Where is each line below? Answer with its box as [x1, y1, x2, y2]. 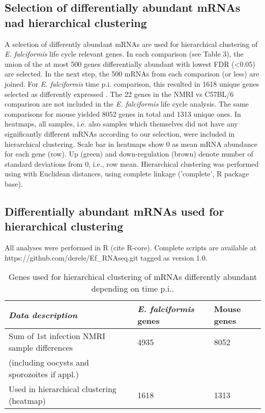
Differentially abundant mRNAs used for [5, 203, 224, 219]
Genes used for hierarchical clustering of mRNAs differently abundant [8, 271, 257, 283]
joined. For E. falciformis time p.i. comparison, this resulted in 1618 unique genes [5, 78, 259, 89]
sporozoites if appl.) [9, 368, 79, 380]
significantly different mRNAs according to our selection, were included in [5, 128, 235, 139]
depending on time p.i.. [91, 282, 174, 295]
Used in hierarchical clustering [9, 383, 116, 395]
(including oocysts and [9, 356, 89, 369]
